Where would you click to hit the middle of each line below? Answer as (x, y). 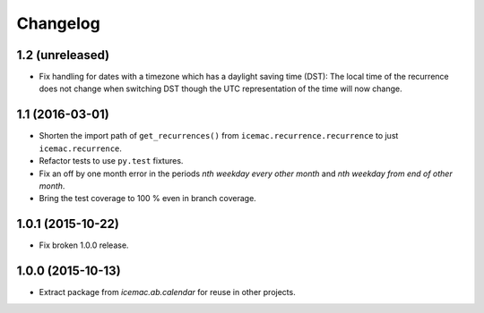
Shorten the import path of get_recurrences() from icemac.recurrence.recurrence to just (219, 136)
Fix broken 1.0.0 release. (84, 245)
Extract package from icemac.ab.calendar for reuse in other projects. (167, 292)
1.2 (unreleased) (63, 55)
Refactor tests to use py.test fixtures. (111, 161)
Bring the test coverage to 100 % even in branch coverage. (148, 199)
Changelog (58, 23)
